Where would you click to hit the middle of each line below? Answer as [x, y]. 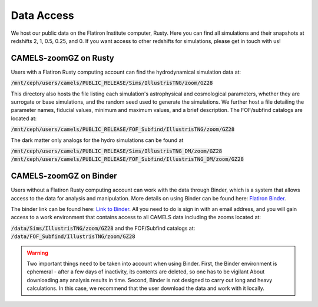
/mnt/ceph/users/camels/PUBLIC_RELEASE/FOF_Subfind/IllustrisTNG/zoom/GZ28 [123, 129]
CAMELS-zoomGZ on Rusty [62, 58]
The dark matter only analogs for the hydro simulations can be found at [97, 140]
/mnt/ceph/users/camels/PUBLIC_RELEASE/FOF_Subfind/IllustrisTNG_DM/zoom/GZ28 [127, 159]
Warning [37, 253]
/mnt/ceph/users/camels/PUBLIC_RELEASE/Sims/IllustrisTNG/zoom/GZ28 [112, 83]
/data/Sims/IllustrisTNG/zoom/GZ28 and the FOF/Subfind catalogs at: [103, 228]
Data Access [43, 15]
